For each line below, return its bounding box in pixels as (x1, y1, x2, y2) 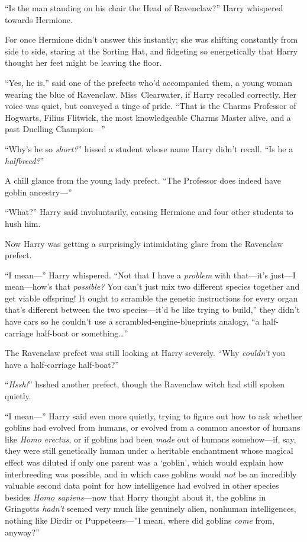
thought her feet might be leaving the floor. (5, 56, 162, 69)
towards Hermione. (5, 13, 73, 25)
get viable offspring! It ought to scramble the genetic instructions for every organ (5, 291, 298, 304)
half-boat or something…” (35, 326, 128, 339)
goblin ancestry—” (5, 185, 72, 198)
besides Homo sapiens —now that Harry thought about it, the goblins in (5, 490, 266, 503)
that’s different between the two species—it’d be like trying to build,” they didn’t (5, 303, 300, 316)
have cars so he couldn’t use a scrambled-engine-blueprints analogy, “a (5, 315, 260, 328)
